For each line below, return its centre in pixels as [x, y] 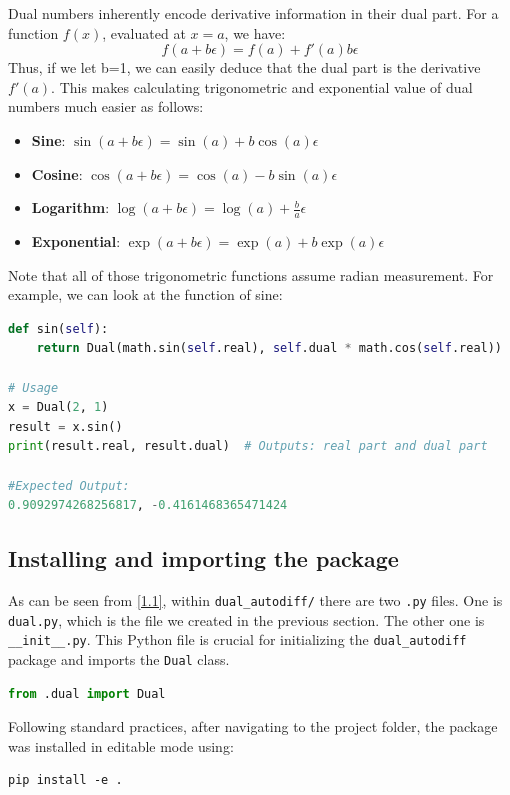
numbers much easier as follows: [106, 106]
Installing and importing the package [203, 558]
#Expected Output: [69, 485]
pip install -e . [65, 780]
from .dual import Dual [87, 693]
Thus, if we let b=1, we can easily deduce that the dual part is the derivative [244, 67]
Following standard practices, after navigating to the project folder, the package [253, 726]
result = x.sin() [65, 426]
